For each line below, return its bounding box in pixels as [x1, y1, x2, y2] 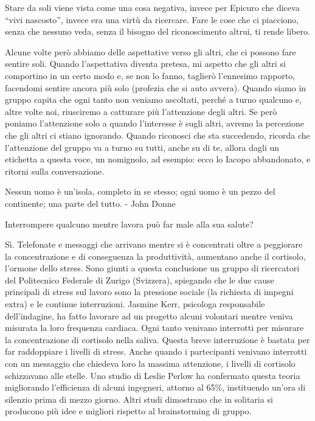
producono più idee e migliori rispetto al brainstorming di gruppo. [5, 405, 252, 417]
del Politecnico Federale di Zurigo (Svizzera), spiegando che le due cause [5, 273, 274, 286]
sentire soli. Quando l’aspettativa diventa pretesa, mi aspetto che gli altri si [5, 57, 286, 70]
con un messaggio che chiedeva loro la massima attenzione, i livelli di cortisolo [5, 357, 296, 370]
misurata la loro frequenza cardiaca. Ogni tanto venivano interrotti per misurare [5, 321, 304, 334]
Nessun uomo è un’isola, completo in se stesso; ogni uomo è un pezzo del [5, 185, 275, 198]
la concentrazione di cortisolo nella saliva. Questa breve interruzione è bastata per [5, 333, 310, 346]
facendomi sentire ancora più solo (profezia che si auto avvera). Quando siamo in [5, 81, 306, 94]
